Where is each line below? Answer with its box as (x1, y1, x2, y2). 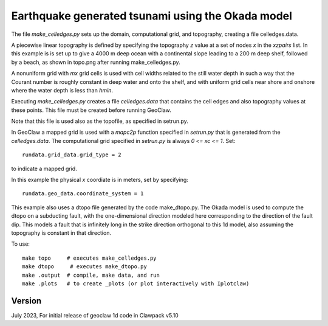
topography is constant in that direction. (11, 229, 112, 237)
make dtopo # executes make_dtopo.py (22, 263, 147, 270)
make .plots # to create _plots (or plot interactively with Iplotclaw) (22, 280, 250, 287)
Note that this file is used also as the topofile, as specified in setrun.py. (11, 117, 188, 125)
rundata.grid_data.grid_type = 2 (22, 151, 121, 158)
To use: (11, 240, 30, 248)
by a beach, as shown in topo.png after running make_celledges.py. (11, 58, 180, 66)
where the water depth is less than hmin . (11, 86, 114, 94)
